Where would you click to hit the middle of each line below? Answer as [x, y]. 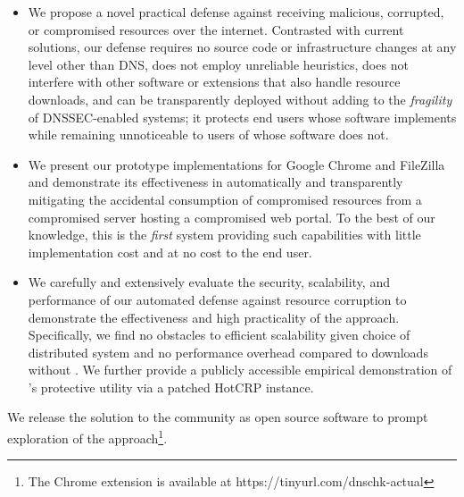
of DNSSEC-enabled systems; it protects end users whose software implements [242, 117]
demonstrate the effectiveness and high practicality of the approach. [214, 317]
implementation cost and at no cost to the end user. [170, 252]
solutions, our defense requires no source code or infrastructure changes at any [242, 47]
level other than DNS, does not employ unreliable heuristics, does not [218, 64]
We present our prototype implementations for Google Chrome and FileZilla [236, 164]
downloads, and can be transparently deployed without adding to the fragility [240, 99]
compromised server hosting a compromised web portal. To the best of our [232, 217]
